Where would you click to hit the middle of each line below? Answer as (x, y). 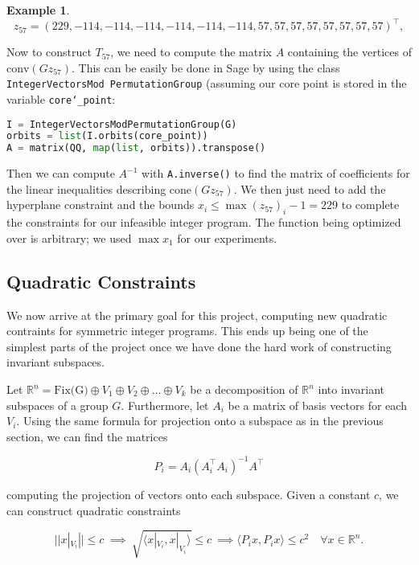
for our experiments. (227, 237)
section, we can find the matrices (87, 436)
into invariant (351, 389)
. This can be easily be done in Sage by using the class (205, 67)
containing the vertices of (349, 52)
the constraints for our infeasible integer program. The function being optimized (204, 222)
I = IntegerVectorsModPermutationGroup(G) (122, 124)
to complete (370, 205)
